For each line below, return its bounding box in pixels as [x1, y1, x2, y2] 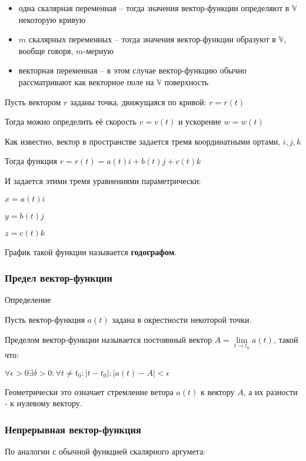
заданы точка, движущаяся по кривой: [70, 95, 207, 108]
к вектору [200, 385, 235, 397]
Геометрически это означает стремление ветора [5, 385, 174, 397]
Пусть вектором [5, 95, 61, 108]
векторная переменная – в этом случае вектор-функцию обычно [18, 64, 247, 76]
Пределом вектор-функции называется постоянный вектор [5, 333, 212, 345]
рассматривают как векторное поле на [18, 75, 154, 88]
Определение [5, 293, 51, 306]
